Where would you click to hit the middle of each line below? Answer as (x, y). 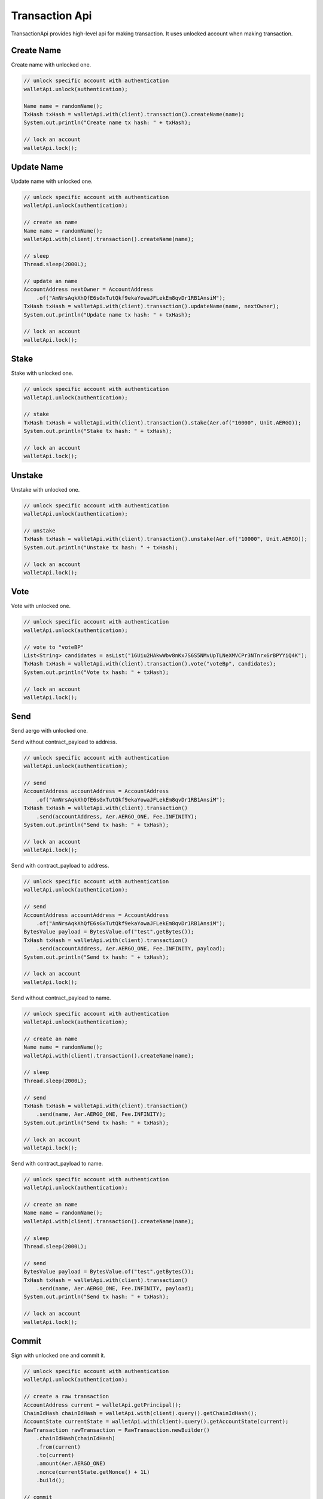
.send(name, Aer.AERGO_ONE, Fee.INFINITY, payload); (115, 1288)
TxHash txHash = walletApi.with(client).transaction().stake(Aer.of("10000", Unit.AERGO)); (162, 422)
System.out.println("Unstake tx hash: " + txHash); (101, 547)
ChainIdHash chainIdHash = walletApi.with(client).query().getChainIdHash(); (140, 1413)
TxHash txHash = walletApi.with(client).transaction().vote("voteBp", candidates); (150, 664)
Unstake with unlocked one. (45, 489)
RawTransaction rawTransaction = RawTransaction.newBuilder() (117, 1430)
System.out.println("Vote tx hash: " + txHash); (96, 672)
